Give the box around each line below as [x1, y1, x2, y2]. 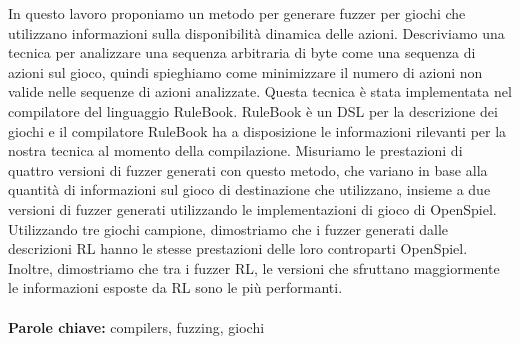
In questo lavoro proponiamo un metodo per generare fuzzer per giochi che [8, 3, 466, 23]
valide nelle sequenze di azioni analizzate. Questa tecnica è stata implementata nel [8, 81, 512, 102]
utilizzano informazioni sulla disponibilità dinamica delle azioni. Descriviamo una [8, 22, 505, 43]
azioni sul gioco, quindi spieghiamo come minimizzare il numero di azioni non [8, 61, 483, 82]
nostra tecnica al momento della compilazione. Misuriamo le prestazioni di [8, 140, 463, 161]
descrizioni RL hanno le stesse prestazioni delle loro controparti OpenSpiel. [8, 238, 468, 259]
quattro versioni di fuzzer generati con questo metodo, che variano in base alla [8, 159, 488, 180]
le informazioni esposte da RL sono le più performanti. [8, 277, 343, 298]
